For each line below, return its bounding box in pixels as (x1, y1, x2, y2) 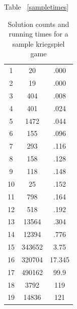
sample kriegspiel (12, 38, 65, 49)
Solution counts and (8, 18, 69, 29)
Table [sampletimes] (4, 2, 69, 12)
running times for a (9, 28, 68, 39)
